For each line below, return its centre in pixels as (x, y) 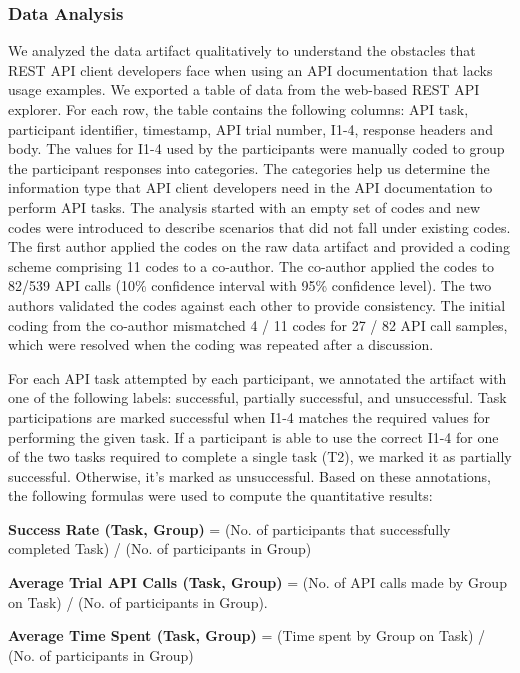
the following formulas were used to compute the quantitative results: (220, 495)
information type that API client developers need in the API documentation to (250, 187)
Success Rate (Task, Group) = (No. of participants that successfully (229, 528)
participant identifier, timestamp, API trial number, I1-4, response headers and (250, 128)
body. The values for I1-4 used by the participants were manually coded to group (256, 148)
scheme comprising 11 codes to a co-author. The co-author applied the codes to (251, 265)
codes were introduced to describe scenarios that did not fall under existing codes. (259, 226)
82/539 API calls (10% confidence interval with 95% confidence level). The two (250, 285)
